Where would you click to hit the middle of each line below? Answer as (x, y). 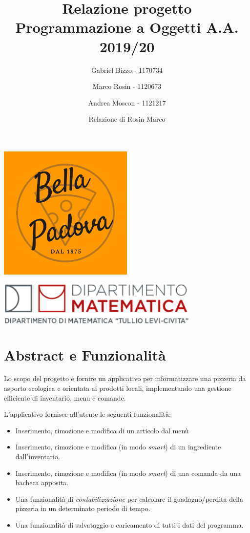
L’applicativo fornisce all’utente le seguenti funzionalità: (87, 414)
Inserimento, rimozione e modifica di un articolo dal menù (102, 430)
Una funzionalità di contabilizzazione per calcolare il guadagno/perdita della (129, 499)
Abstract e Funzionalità (85, 355)
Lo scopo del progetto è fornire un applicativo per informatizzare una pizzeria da (125, 378)
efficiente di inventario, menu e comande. (65, 397)
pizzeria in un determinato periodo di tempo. (83, 508)
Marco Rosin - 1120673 (127, 86)
